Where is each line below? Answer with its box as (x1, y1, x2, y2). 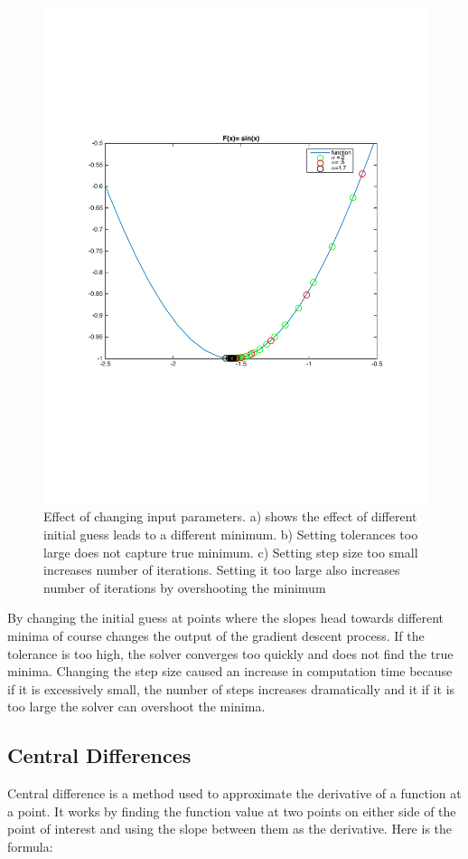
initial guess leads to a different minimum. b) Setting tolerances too (43, 525, 418, 544)
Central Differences (7, 741, 192, 769)
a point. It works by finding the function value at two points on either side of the (7, 801, 456, 820)
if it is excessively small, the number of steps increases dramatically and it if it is (7, 679, 455, 698)
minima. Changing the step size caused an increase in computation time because (7, 662, 453, 681)
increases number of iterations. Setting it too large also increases (43, 560, 400, 579)
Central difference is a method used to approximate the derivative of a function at (7, 784, 462, 803)
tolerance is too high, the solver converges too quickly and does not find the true (7, 644, 454, 663)
